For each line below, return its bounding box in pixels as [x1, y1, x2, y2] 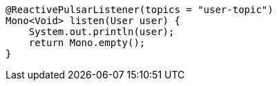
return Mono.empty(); [28, 37, 146, 48]
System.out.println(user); [28, 26, 175, 37]
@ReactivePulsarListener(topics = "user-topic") [6, 4, 274, 15]
